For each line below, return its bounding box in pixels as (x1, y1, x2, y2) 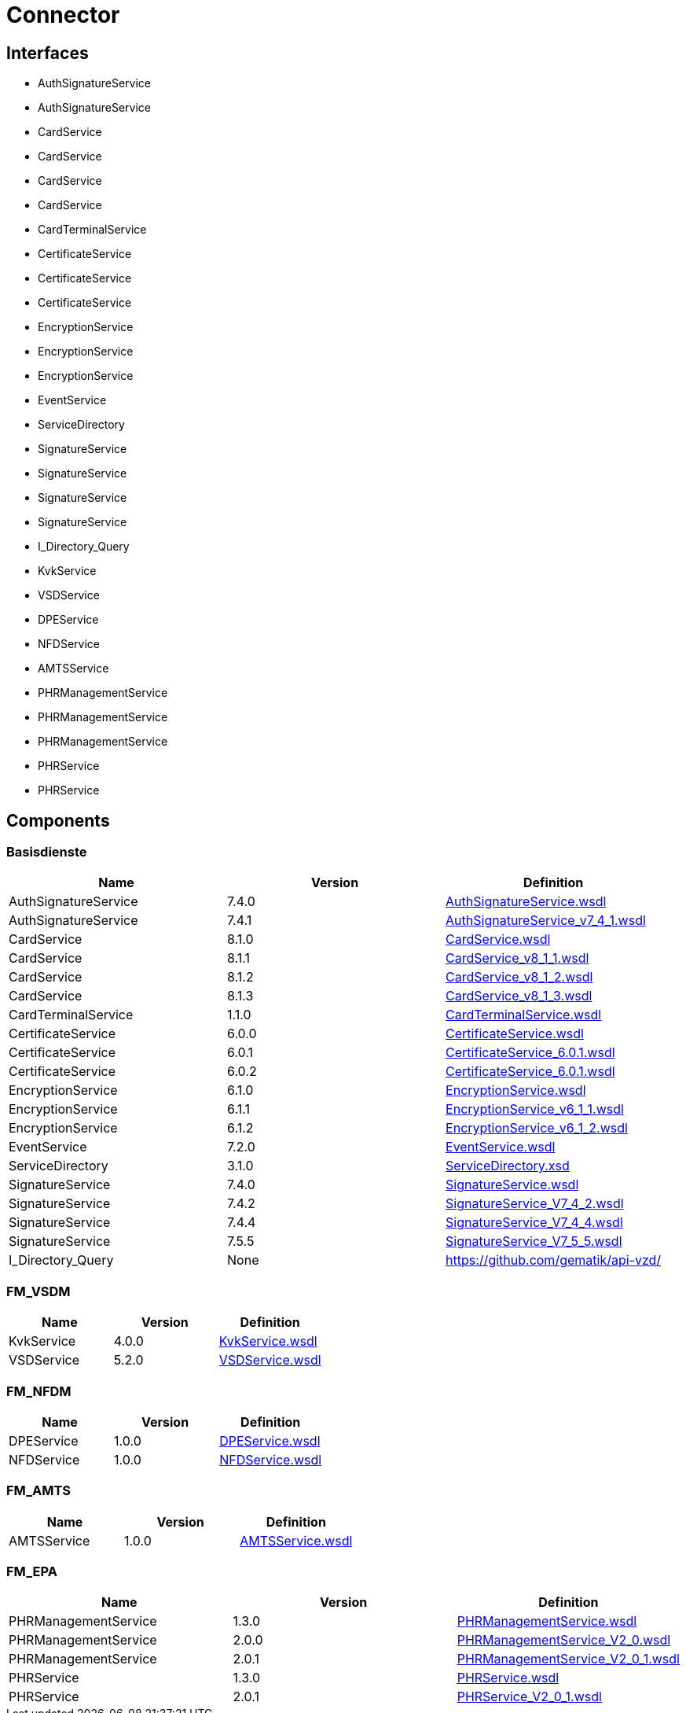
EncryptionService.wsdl (446, 1082, 586, 1099)
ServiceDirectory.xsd (446, 1158, 570, 1174)
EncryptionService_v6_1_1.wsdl (446, 1101, 624, 1118)
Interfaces (6, 42, 89, 63)
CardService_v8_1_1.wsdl (446, 950, 589, 967)
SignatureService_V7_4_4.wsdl (446, 1214, 623, 1231)
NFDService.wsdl (219, 1451, 322, 1468)
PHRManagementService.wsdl (457, 1613, 637, 1630)
